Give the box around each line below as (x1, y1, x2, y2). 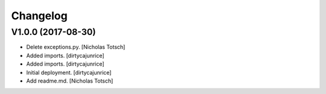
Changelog (11, 9, 68, 22)
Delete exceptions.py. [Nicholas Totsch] (26, 43, 126, 51)
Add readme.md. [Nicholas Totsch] (26, 77, 113, 84)
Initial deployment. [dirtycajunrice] (26, 69, 112, 76)
